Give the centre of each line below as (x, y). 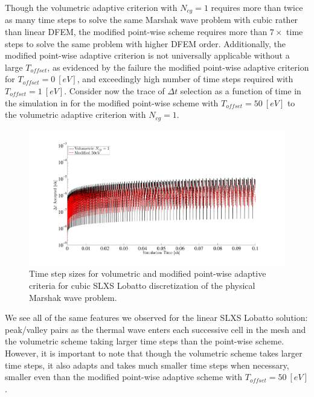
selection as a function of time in (241, 91)
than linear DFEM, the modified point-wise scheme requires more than (136, 32)
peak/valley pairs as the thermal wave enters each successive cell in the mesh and (155, 329)
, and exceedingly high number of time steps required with (185, 79)
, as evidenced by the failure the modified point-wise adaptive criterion (178, 67)
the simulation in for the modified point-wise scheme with (112, 102)
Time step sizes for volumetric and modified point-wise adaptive (148, 273)
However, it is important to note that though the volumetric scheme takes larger (154, 353)
